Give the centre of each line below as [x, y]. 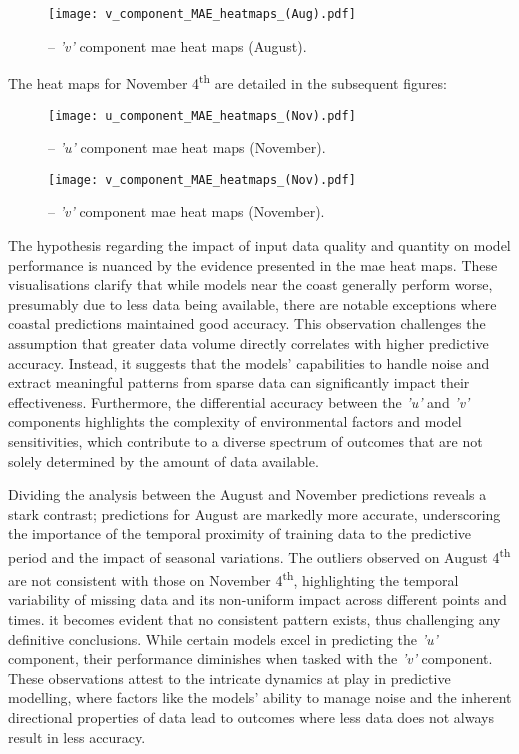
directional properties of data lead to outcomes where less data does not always [251, 716]
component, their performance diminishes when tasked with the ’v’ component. [250, 658]
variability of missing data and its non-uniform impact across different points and [257, 599]
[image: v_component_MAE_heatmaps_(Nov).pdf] [202, 179]
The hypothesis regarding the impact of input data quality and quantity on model [259, 245]
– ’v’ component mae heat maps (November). [186, 211]
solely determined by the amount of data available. [163, 460]
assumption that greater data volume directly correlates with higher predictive [248, 342]
